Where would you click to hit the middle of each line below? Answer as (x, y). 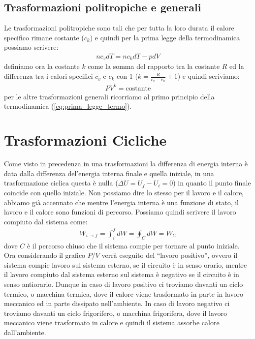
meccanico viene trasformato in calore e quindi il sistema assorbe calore (112, 323)
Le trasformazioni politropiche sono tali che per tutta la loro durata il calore (119, 28)
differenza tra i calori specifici (48, 76)
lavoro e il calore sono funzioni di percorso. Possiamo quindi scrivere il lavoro (120, 212)
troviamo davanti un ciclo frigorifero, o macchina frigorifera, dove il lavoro (116, 313)
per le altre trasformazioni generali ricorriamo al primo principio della (109, 96)
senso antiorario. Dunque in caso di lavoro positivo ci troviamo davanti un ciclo (124, 284)
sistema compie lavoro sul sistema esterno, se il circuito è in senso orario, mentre (126, 264)
